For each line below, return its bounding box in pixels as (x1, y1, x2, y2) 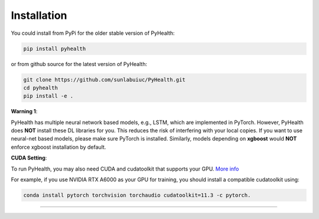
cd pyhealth (23, 84, 58, 91)
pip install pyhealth (23, 45, 86, 52)
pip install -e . (23, 93, 74, 100)
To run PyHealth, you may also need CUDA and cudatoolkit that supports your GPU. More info (11, 165, 239, 172)
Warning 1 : (11, 108, 38, 115)
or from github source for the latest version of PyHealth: (11, 60, 148, 67)
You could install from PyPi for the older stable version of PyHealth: (11, 30, 175, 37)
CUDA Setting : (11, 154, 47, 162)
